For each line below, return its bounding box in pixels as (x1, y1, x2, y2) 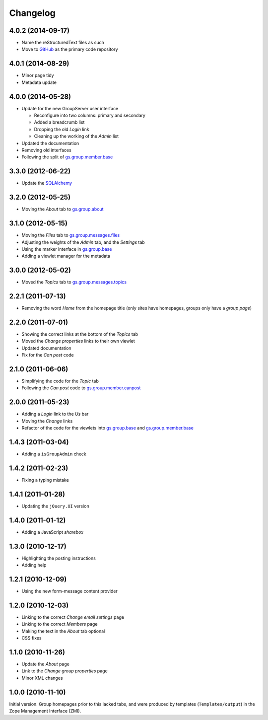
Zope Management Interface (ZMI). (9, 708, 81, 714)
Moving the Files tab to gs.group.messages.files (21, 232, 120, 238)
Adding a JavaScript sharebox (21, 529, 84, 535)
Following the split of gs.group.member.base (21, 154, 113, 160)
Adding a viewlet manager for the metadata (21, 253, 110, 259)
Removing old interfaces (21, 147, 71, 153)
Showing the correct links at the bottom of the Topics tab (21, 331, 138, 337)
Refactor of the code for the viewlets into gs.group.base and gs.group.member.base (21, 425, 194, 431)
